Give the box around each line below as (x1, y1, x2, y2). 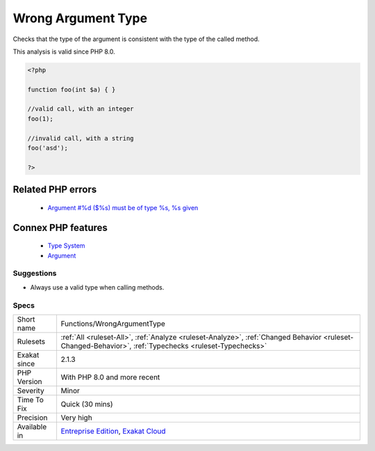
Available (17, 422, 47, 432)
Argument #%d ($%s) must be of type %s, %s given (47, 203, 199, 212)
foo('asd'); (27, 144, 69, 152)
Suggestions (12, 269, 57, 278)
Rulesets (17, 336, 45, 346)
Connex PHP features (12, 221, 108, 233)
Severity (17, 386, 44, 395)
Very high (60, 413, 93, 422)
